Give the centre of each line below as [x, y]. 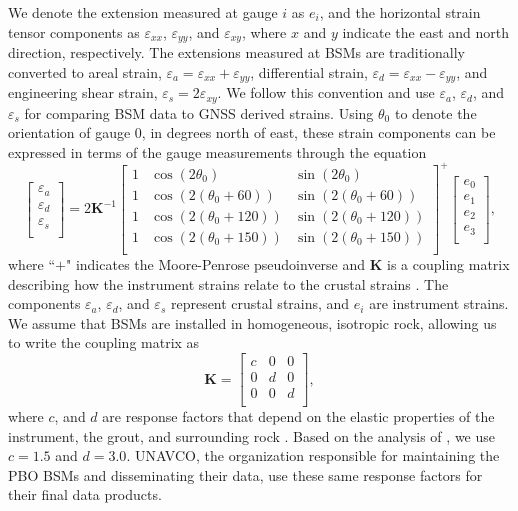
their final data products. [85, 494]
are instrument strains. [439, 303]
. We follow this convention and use [326, 92]
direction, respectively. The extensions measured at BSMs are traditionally [236, 52]
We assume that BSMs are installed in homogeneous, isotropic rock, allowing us [252, 322]
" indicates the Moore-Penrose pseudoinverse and [216, 263]
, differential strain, [309, 71]
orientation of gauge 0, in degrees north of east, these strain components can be [252, 132]
